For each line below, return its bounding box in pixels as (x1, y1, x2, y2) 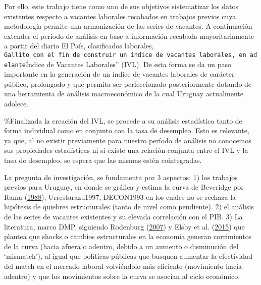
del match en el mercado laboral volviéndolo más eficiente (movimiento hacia (4, 260, 242, 271)
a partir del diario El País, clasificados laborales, (4, 40, 154, 51)
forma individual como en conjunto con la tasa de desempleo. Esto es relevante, (4, 125, 249, 136)
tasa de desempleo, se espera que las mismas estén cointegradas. (4, 155, 202, 165)
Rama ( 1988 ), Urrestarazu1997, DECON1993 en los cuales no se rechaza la (4, 191, 236, 202)
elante (4, 61, 26, 69)
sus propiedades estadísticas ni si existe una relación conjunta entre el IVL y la (4, 145, 248, 155)
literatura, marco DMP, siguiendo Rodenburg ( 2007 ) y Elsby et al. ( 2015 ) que (4, 221, 245, 232)
